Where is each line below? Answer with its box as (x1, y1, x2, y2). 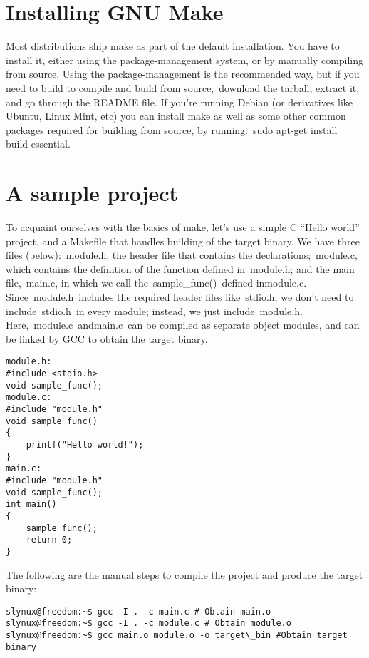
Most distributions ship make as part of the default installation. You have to (6, 38, 340, 53)
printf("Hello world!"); (26, 439, 144, 450)
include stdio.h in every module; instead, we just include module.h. (6, 303, 303, 318)
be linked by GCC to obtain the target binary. (6, 331, 208, 346)
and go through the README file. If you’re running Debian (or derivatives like (6, 94, 353, 109)
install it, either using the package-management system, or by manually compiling (6, 52, 364, 67)
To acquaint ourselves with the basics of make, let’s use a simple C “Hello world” (6, 220, 360, 234)
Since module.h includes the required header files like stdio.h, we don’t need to (6, 289, 354, 304)
